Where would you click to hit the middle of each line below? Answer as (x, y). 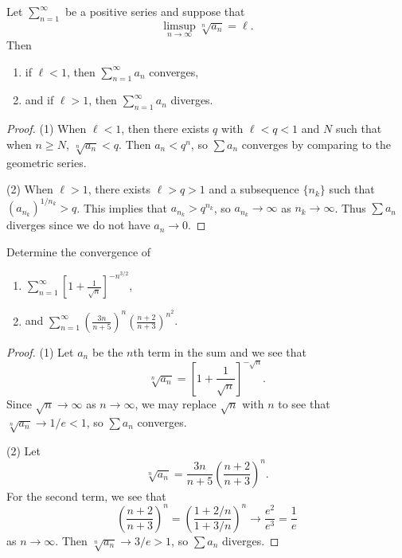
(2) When (30, 189)
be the (107, 351)
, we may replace (176, 403)
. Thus (350, 207)
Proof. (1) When (47, 129)
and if (39, 100)
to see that (304, 403)
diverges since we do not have (78, 225)
